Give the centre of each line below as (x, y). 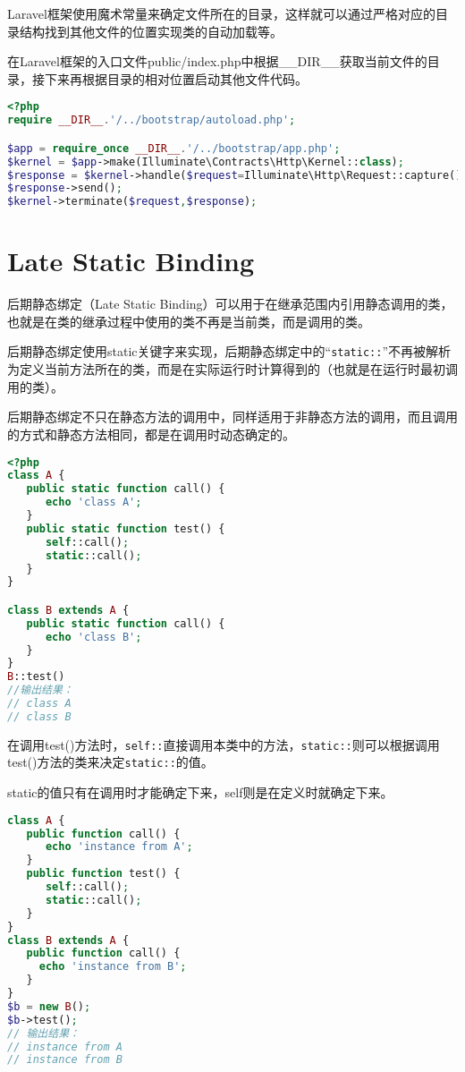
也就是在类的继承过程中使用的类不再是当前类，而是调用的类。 (189, 321)
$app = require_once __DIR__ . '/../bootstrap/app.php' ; (174, 148)
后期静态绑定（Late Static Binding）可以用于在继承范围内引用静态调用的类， (230, 304)
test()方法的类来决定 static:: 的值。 (110, 762)
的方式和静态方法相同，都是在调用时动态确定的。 (151, 434)
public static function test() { (126, 528)
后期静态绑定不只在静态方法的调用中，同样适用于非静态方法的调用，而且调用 (232, 417)
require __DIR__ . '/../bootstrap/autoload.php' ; (152, 120)
